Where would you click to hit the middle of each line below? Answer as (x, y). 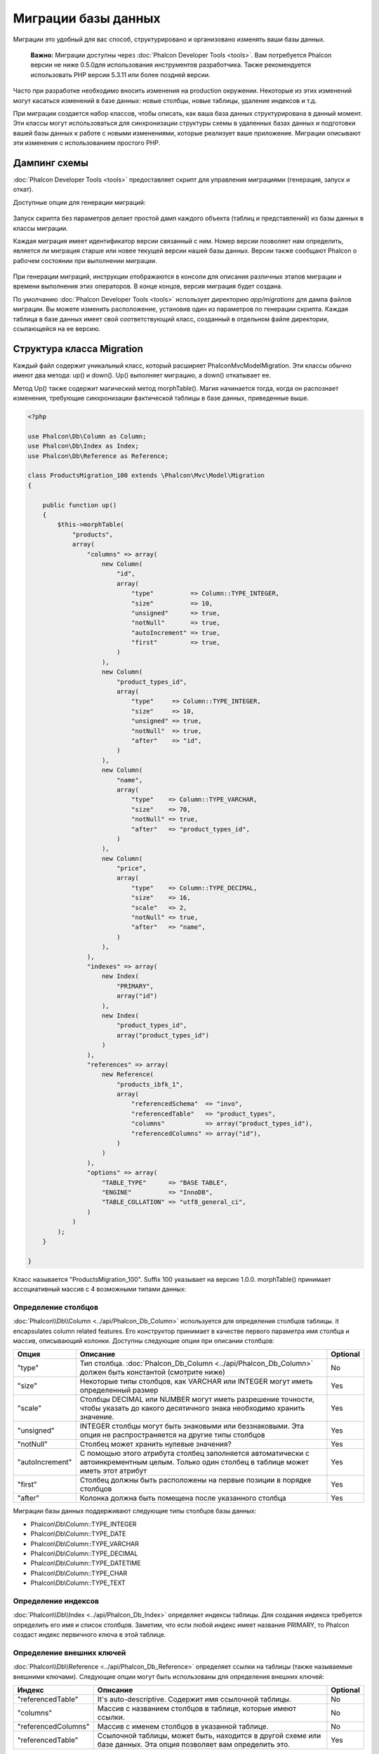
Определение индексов (56, 1601)
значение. (97, 1417)
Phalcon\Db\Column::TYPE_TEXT (78, 1583)
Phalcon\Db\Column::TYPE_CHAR (79, 1573)
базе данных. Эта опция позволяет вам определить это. (194, 1744)
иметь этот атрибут (113, 1471)
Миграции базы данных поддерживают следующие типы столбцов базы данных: (134, 1511)
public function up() (80, 505)
